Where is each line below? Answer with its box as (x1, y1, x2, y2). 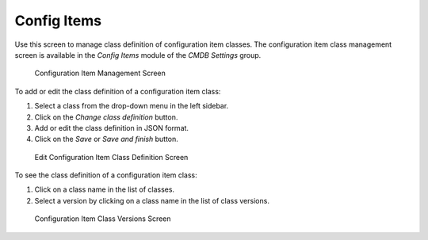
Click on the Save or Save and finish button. (34, 135, 178, 144)
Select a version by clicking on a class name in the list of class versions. (34, 196, 269, 205)
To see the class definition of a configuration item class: (14, 170, 197, 180)
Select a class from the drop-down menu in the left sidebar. (34, 101, 229, 111)
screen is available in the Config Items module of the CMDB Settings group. (14, 50, 262, 59)
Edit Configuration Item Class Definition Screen (34, 152, 189, 162)
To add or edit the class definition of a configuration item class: (14, 86, 221, 96)
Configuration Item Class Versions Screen (34, 214, 171, 223)
